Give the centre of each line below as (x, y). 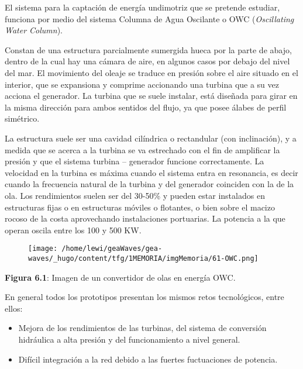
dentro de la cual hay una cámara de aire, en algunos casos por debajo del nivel (147, 61)
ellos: (14, 308)
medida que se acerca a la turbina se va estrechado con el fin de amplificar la (142, 149)
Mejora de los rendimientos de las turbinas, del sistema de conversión (142, 328)
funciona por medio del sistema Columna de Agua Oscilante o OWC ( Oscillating (149, 18)
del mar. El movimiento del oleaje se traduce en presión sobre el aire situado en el (151, 72)
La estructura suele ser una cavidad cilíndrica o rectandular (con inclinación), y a (151, 138)
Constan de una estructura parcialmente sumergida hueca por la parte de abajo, (148, 49)
